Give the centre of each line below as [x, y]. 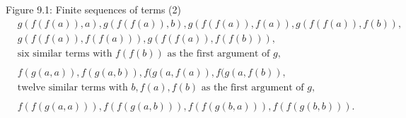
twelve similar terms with [72, 87]
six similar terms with [65, 53]
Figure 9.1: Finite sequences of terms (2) [94, 9]
